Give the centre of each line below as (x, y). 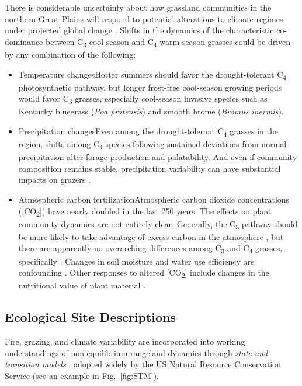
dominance (24, 41)
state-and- (253, 352)
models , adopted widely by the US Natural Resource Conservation (162, 364)
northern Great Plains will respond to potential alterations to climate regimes (144, 18)
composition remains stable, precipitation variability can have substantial (150, 168)
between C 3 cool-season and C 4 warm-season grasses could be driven (168, 42)
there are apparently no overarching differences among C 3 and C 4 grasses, (150, 249)
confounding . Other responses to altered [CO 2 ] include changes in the (144, 273)
